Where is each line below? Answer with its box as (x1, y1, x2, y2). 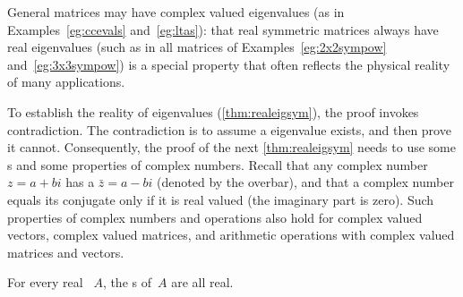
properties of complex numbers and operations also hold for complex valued (7, 208, 423, 226)
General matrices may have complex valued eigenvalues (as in (7, 3, 345, 21)
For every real (7, 273, 83, 292)
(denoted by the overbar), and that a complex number (157, 173, 454, 191)
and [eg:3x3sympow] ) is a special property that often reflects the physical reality (7, 55, 450, 73)
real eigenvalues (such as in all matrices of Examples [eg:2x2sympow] (7, 38, 387, 56)
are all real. (171, 273, 234, 292)
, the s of (102, 273, 151, 292)
